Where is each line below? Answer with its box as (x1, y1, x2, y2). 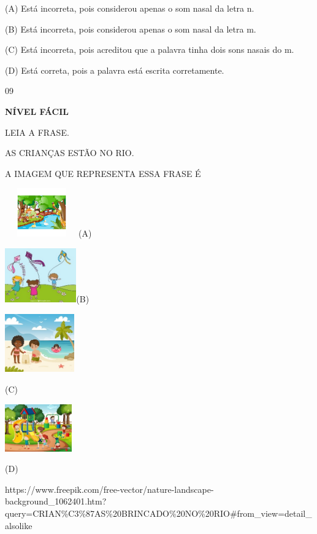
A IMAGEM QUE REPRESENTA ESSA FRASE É (5, 167, 201, 179)
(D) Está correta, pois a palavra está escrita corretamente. (5, 63, 224, 76)
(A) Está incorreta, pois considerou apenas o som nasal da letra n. (5, 2, 254, 14)
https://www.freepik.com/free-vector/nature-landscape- (5, 482, 214, 495)
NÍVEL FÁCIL (5, 104, 69, 117)
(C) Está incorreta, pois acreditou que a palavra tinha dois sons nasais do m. (5, 43, 294, 56)
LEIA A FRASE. (5, 125, 69, 138)
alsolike (5, 519, 32, 532)
